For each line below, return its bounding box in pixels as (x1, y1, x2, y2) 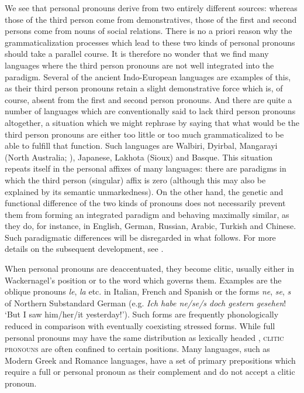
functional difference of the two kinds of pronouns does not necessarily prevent (5, 197, 286, 209)
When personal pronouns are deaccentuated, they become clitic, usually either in (5, 262, 295, 275)
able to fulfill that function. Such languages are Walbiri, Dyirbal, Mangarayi (5, 139, 278, 152)
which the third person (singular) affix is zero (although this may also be (5, 173, 266, 186)
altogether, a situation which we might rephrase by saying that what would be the (5, 116, 299, 128)
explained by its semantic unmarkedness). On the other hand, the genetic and (5, 185, 284, 197)
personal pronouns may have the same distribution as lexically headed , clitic (5, 331, 284, 343)
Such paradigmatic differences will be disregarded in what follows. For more (5, 231, 276, 243)
